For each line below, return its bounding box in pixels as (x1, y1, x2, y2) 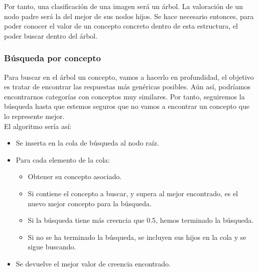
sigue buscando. (28, 241, 76, 252)
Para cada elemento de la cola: (16, 154, 110, 165)
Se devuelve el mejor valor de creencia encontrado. (16, 258, 171, 268)
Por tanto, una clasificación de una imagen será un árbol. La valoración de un (4, 1, 243, 11)
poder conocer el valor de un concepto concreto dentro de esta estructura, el (4, 21, 238, 31)
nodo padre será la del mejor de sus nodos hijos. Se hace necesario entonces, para (4, 11, 254, 21)
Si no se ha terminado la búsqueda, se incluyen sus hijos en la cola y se (28, 231, 246, 242)
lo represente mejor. (4, 110, 65, 121)
